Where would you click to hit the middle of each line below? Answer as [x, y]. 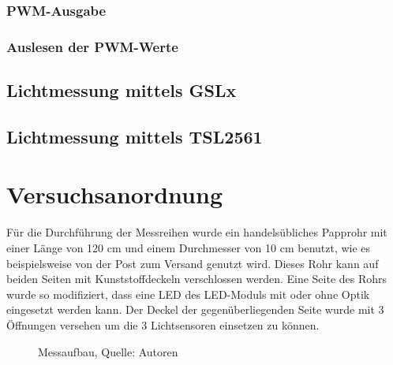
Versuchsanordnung [114, 194]
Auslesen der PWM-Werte [92, 46]
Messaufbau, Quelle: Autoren [108, 351]
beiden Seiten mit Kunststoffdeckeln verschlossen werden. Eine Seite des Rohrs [197, 279]
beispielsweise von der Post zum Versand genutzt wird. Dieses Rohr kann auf [193, 263]
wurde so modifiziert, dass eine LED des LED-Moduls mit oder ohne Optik [188, 294]
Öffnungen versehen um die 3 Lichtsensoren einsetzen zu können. [163, 324]
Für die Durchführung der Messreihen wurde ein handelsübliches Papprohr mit [197, 232]
